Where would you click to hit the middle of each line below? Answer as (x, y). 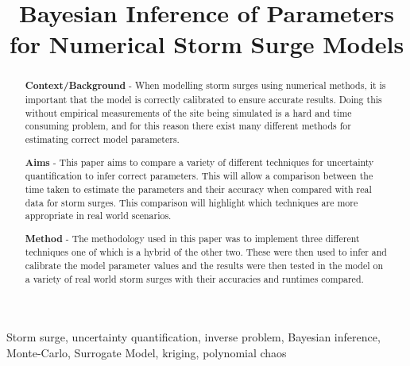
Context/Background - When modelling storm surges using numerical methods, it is (205, 86)
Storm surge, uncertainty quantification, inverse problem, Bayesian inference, (193, 337)
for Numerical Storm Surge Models (207, 44)
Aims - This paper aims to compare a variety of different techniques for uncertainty (199, 162)
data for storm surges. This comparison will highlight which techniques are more (191, 202)
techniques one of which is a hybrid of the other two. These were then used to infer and (206, 252)
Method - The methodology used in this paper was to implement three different (192, 238)
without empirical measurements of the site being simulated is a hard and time (188, 112)
